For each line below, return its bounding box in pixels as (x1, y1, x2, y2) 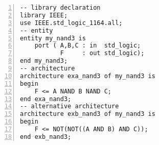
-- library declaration (20, 4, 101, 11)
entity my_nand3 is (20, 34, 86, 42)
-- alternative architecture (20, 103, 119, 110)
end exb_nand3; (20, 133, 72, 140)
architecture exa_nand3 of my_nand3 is (20, 72, 155, 80)
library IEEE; (20, 11, 68, 19)
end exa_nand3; (20, 95, 72, 103)
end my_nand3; (20, 57, 68, 65)
